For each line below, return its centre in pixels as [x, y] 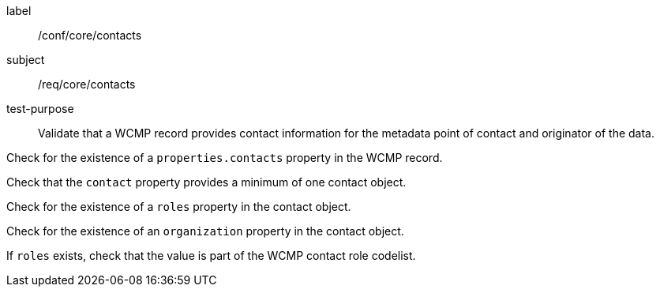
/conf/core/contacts [90, 35]
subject [26, 60]
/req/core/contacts [87, 84]
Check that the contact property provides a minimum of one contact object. [206, 182]
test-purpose [40, 109]
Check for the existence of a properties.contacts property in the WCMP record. [225, 158]
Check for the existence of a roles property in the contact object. [179, 207]
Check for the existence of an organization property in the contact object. [205, 231]
